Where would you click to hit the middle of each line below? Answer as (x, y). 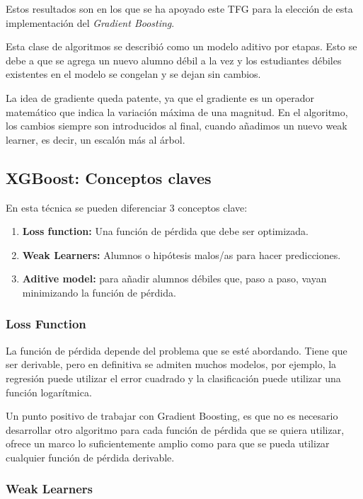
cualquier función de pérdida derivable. (90, 457)
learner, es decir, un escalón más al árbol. (96, 139)
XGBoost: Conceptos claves (109, 177)
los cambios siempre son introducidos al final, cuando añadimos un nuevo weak (177, 126)
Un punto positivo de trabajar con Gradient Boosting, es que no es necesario (172, 416)
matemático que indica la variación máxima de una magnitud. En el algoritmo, (177, 111)
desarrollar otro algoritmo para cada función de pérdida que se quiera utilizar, (175, 429)
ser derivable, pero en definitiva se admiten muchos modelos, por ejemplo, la (171, 364)
